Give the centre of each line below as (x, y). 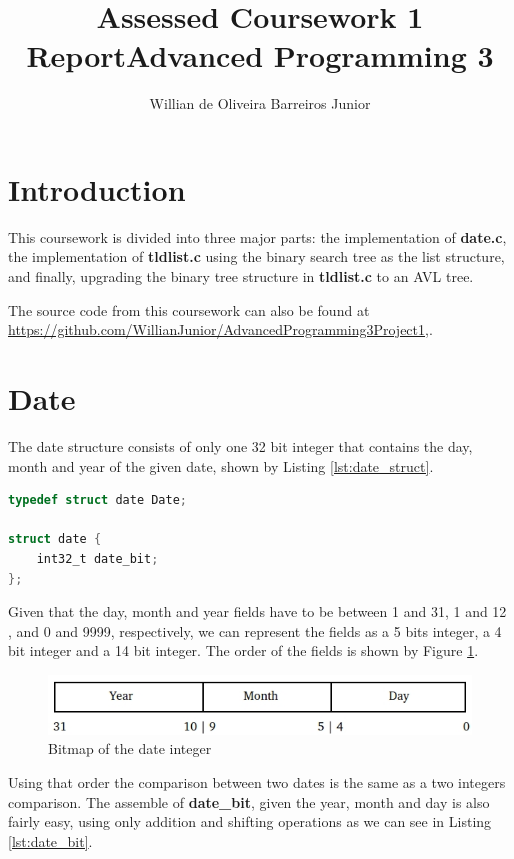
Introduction (97, 188)
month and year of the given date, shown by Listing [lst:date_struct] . (221, 465)
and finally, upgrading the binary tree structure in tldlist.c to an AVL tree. (241, 276)
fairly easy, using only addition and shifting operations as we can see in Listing (250, 821)
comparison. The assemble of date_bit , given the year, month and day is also (249, 801)
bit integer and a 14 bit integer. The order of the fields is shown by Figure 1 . (243, 650)
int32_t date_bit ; (97, 558)
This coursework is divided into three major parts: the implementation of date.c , (257, 236)
